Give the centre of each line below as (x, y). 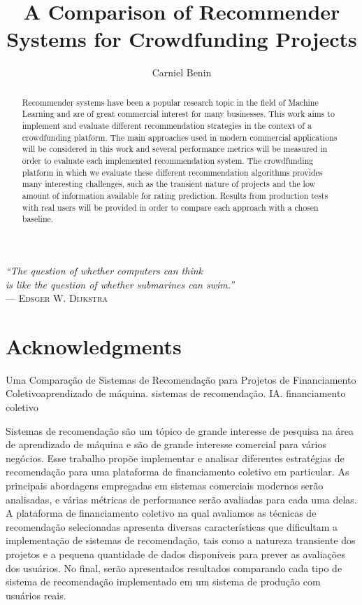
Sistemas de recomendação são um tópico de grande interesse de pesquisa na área (180, 430)
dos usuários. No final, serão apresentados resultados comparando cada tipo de (174, 568)
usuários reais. (36, 595)
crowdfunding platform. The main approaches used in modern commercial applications (180, 137)
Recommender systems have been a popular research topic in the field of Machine (170, 102)
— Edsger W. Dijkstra (57, 298)
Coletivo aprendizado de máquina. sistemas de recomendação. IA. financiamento (176, 393)
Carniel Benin (182, 72)
